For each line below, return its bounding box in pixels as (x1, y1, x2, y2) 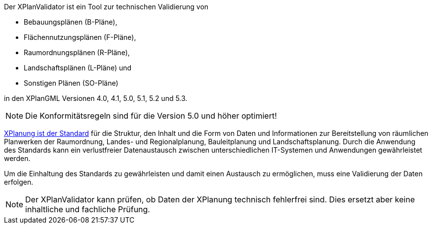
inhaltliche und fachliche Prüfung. (25, 204, 150, 214)
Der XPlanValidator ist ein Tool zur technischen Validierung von (4, 2, 209, 11)
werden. (4, 154, 31, 163)
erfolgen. (4, 178, 34, 186)
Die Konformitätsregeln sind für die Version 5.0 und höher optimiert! (25, 111, 277, 121)
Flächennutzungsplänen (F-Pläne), (24, 33, 136, 41)
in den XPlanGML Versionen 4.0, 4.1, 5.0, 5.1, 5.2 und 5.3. (4, 94, 188, 102)
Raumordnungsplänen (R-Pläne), (24, 48, 130, 57)
